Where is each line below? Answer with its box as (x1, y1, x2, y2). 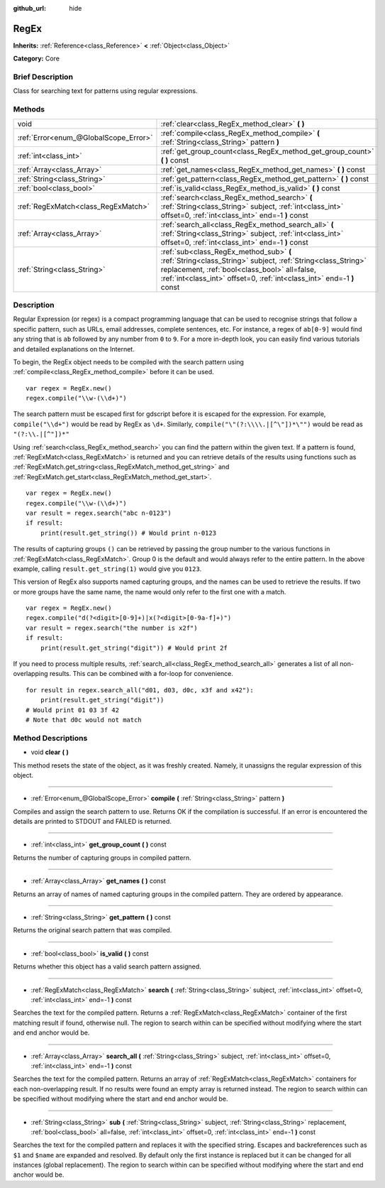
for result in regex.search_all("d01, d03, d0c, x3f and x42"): (26, 686, 255, 694)
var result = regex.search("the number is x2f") (26, 623, 198, 632)
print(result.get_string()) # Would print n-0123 (40, 529, 216, 537)
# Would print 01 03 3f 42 (26, 706, 120, 714)
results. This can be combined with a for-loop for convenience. (49, 670, 234, 678)
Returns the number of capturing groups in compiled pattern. (13, 853, 191, 862)
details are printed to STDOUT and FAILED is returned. (13, 817, 172, 826)
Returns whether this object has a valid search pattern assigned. (13, 962, 201, 971)
